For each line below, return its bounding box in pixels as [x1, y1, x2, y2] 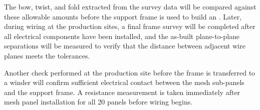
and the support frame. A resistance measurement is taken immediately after [4, 86, 240, 97]
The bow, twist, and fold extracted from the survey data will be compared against [4, 1, 256, 11]
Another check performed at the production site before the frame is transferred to [4, 67, 255, 77]
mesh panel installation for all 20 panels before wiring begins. [4, 96, 193, 107]
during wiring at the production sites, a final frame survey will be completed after [4, 21, 255, 31]
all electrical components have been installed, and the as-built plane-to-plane [4, 30, 240, 41]
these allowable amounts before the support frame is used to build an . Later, [4, 11, 242, 21]
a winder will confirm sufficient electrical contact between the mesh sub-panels [4, 77, 244, 87]
